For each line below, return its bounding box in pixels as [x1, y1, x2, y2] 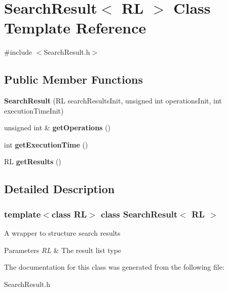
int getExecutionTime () [4, 139, 88, 150]
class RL [51, 207, 87, 220]
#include [4, 47, 32, 57]
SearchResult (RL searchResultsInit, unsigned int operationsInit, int [4, 95, 222, 106]
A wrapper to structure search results [4, 228, 121, 238]
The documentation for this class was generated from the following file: [4, 262, 224, 272]
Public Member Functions [4, 71, 143, 87]
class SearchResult [101, 207, 178, 220]
